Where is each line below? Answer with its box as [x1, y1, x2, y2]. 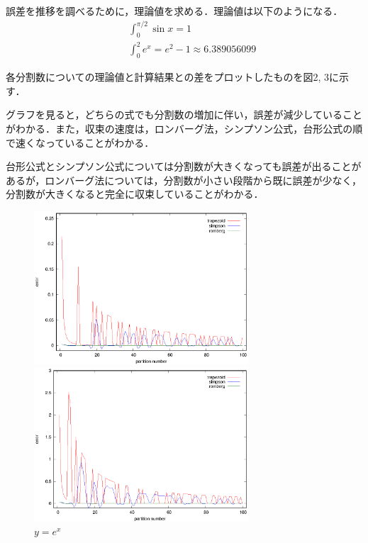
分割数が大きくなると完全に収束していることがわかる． [6, 186, 264, 201]
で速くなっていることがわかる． [6, 135, 155, 150]
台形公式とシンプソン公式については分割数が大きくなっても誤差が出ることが [6, 159, 362, 174]
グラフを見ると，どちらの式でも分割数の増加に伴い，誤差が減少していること [6, 107, 363, 122]
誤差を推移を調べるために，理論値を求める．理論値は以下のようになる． [6, 4, 343, 18]
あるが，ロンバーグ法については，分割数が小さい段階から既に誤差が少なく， [6, 172, 362, 187]
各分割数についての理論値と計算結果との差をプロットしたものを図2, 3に [6, 69, 339, 84]
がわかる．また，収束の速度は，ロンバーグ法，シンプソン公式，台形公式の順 [6, 121, 363, 136]
